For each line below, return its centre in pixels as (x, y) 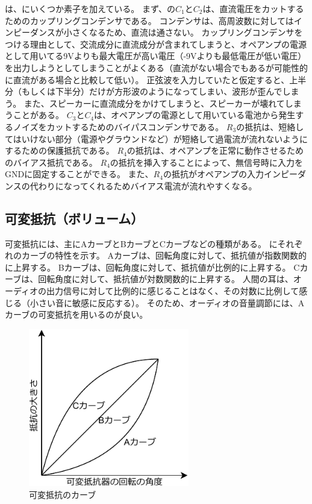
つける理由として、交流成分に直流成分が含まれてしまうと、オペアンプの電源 (156, 44)
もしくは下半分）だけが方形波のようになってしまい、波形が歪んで (152, 91)
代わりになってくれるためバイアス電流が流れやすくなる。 (143, 185)
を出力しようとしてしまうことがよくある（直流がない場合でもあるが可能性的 (156, 67)
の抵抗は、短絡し (270, 126)
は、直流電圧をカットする (253, 8)
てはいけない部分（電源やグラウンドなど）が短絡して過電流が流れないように (157, 138)
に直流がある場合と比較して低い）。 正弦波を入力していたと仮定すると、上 (151, 79)
